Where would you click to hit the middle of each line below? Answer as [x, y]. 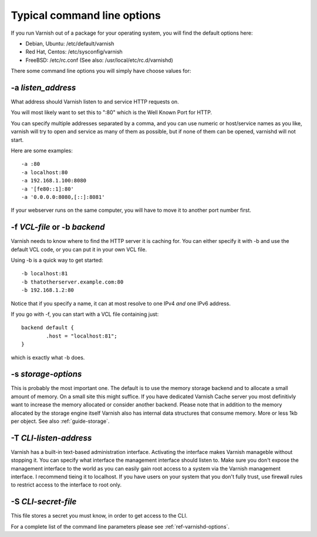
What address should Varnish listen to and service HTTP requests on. [95, 102]
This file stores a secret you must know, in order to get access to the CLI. [99, 516]
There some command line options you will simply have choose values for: [101, 71]
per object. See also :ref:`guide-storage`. [60, 421]
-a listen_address [43, 87]
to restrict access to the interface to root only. [66, 485]
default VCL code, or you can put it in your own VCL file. [79, 249]
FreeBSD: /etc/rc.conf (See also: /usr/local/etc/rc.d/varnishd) [99, 60]
